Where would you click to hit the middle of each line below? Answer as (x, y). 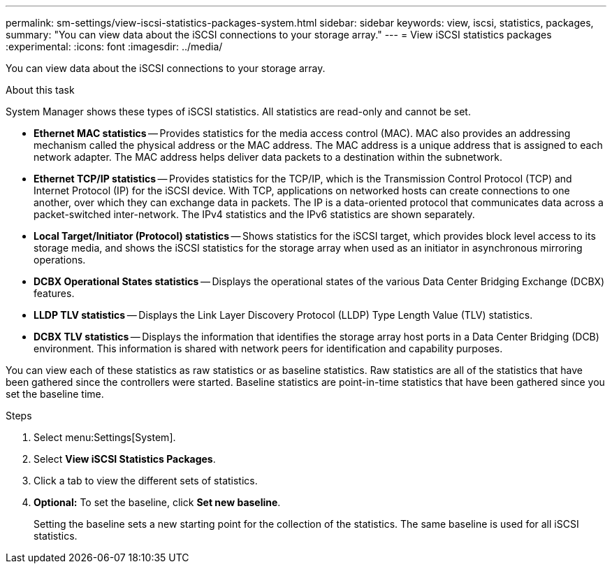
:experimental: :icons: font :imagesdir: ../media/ (114, 46)
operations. (60, 260)
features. (54, 293)
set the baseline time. (55, 394)
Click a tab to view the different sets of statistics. (146, 481)
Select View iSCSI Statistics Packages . (125, 459)
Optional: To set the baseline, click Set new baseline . (157, 502)
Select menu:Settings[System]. (105, 437)
